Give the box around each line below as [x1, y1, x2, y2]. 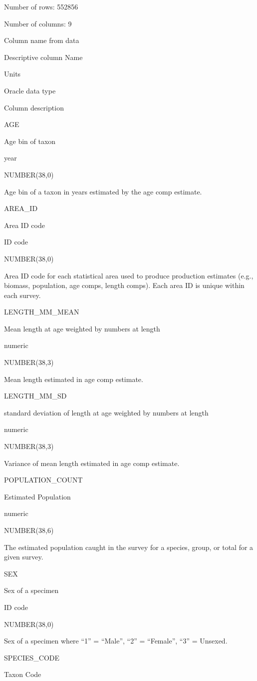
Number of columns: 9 [4, 18, 72, 28]
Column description [4, 102, 64, 112]
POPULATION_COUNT [4, 474, 83, 485]
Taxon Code [4, 669, 41, 679]
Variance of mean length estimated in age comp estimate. [4, 457, 180, 468]
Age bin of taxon [4, 135, 56, 146]
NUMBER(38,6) [4, 525, 54, 535]
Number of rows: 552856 [4, 1, 78, 11]
